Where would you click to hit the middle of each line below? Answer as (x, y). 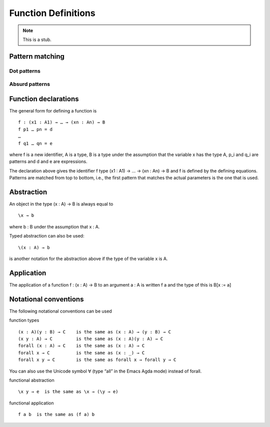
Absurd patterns (29, 84)
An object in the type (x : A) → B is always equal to (61, 204)
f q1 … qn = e (35, 143)
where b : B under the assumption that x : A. (54, 226)
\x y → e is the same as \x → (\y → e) (68, 392)
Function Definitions (52, 13)
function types (24, 320)
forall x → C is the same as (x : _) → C (81, 353)
